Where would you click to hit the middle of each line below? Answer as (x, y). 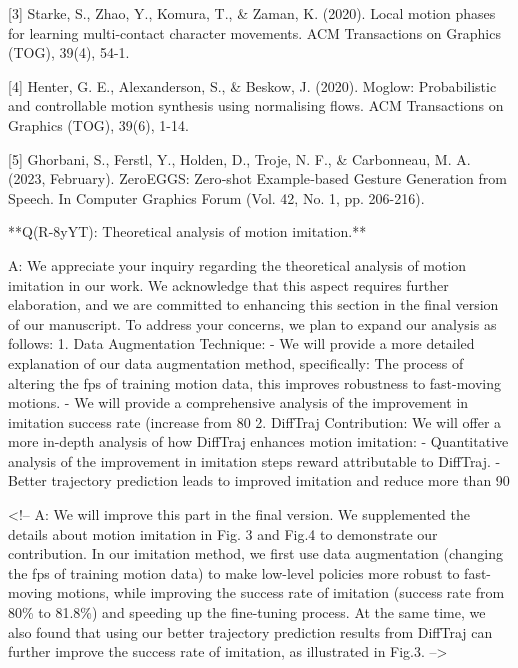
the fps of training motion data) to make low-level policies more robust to (234, 572)
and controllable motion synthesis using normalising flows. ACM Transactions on (256, 105)
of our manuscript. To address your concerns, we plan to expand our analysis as (252, 323)
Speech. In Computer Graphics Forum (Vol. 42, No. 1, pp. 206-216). (216, 197)
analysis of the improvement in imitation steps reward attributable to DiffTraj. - (254, 460)
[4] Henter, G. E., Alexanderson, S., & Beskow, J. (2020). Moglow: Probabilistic (252, 85)
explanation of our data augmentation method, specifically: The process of (236, 362)
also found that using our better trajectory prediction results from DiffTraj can (250, 631)
